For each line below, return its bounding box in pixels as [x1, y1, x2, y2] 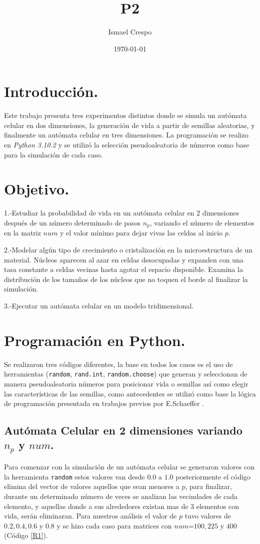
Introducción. [4, 81, 98, 101]
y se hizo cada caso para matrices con [56, 520, 172, 530]
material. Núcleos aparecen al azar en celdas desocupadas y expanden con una [4, 254, 243, 264]
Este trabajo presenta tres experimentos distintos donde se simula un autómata [4, 110, 247, 120]
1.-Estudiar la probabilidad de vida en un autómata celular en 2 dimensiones [4, 207, 239, 218]
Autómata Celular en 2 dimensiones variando [4, 422, 242, 438]
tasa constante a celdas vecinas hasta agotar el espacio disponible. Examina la [4, 264, 243, 274]
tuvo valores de [184, 510, 231, 521]
